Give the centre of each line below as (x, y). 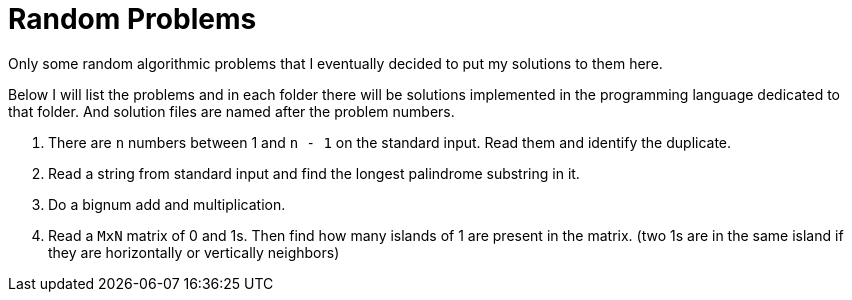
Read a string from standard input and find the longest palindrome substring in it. (314, 173)
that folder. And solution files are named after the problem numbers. (231, 111)
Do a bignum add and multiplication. (167, 204)
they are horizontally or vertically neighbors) (194, 252)
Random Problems (132, 19)
